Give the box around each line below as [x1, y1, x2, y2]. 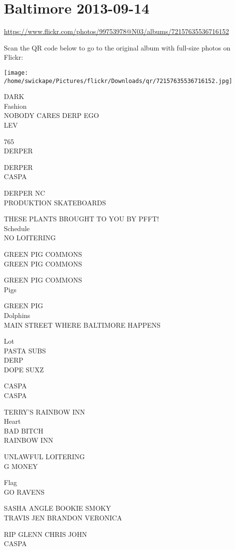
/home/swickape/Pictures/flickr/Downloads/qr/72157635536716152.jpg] [4, 77, 233, 84]
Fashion [4, 100, 27, 111]
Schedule [4, 223, 30, 233]
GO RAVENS [4, 486, 45, 497]
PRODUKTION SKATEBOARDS [4, 197, 106, 207]
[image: [4, 69, 29, 76]
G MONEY [4, 461, 38, 471]
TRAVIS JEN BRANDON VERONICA [4, 513, 122, 522]
